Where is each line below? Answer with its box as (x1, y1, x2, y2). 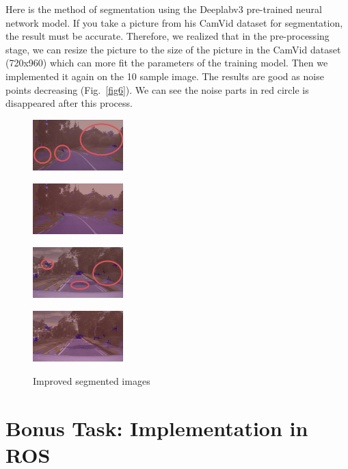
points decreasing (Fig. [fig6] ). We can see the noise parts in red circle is (5, 82, 309, 97)
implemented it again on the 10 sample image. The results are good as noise (5, 68, 324, 83)
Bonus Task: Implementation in (5, 414, 308, 442)
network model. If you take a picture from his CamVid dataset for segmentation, (5, 15, 343, 29)
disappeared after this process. (5, 96, 133, 110)
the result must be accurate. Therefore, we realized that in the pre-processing (5, 29, 330, 43)
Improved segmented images (33, 373, 150, 388)
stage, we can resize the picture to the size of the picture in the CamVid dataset (5, 42, 341, 56)
